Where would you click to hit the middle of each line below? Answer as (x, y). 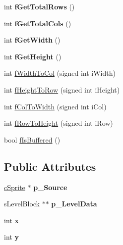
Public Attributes (50, 166)
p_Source (50, 187)
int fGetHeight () (33, 56)
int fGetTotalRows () (39, 6)
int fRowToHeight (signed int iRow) (59, 123)
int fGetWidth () (32, 40)
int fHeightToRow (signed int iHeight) (62, 89)
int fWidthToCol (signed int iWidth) (60, 73)
